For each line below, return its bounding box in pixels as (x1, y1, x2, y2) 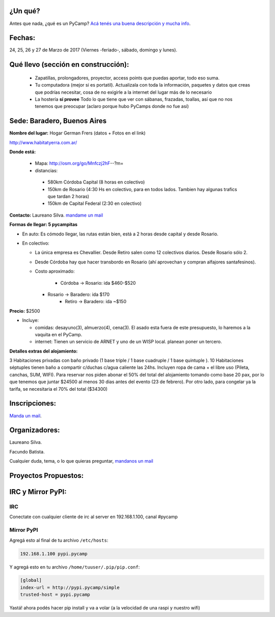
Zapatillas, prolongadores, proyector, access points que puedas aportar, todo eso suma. (35, 74, 220, 81)
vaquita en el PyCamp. (35, 331, 82, 337)
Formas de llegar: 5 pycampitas (9, 222, 78, 228)
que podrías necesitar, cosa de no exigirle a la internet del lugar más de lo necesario (35, 89, 212, 95)
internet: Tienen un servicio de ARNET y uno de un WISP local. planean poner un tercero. (35, 339, 222, 345)
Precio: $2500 (9, 308, 40, 314)
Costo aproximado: (35, 268, 75, 275)
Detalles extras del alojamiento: (9, 348, 78, 354)
